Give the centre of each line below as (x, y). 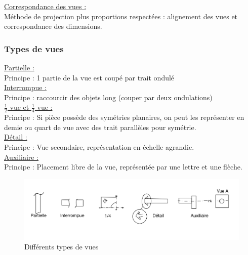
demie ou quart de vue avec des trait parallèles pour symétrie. (100, 127)
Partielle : (19, 67)
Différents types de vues (61, 247)
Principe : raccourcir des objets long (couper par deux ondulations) (108, 97)
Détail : (16, 137)
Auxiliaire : (22, 157)
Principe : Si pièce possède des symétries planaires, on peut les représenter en (124, 117)
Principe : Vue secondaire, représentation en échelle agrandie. (99, 146)
